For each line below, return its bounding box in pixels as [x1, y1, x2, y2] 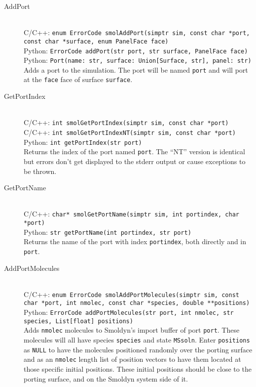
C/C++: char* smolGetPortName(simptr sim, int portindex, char [24, 209, 239, 219]
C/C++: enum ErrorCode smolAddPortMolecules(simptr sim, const [24, 289, 239, 299]
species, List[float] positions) [24, 317, 133, 325]
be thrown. [24, 166, 57, 176]
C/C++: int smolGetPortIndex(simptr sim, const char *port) [24, 117, 229, 128]
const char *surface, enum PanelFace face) [24, 38, 169, 45]
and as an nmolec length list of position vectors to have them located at [24, 354, 241, 364]
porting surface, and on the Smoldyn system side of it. [24, 373, 188, 384]
